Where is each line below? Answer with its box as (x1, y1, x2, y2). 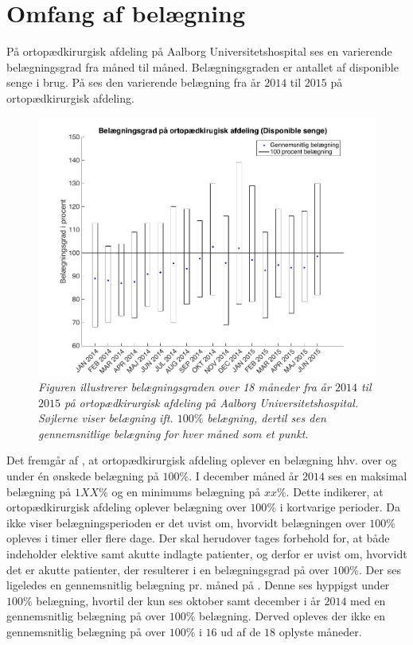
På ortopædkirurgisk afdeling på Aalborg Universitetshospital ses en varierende (6, 43, 392, 60)
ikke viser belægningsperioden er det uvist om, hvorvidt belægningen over (6, 514, 366, 530)
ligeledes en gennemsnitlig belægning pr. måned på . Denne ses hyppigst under (6, 577, 390, 593)
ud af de (220, 623, 261, 639)
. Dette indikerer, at (286, 483, 384, 499)
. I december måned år (189, 467, 299, 484)
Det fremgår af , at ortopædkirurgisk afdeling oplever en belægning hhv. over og (6, 452, 397, 468)
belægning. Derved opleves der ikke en (199, 608, 386, 624)
